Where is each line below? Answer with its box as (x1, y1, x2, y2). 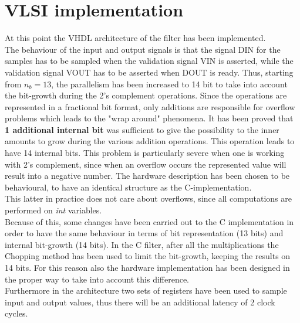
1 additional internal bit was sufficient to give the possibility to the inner (5, 123, 279, 135)
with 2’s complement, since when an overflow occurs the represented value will (5, 158, 286, 170)
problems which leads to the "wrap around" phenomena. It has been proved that (5, 112, 294, 124)
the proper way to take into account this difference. (5, 273, 190, 285)
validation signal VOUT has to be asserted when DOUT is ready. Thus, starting (5, 66, 294, 78)
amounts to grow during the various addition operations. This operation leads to (5, 135, 295, 147)
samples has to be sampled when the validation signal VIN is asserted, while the (5, 55, 294, 67)
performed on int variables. (5, 204, 102, 216)
